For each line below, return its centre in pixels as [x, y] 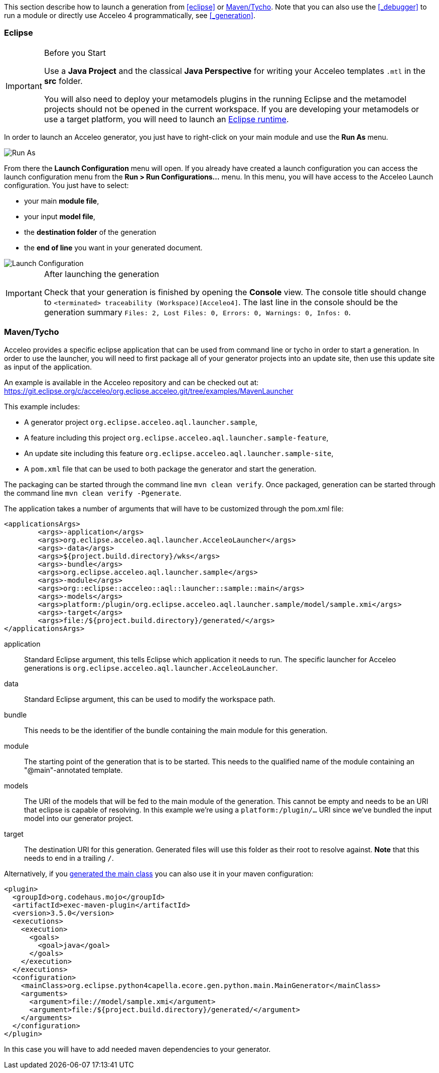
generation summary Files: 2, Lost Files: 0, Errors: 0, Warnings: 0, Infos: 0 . [197, 312]
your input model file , [60, 216]
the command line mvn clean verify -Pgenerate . [93, 493]
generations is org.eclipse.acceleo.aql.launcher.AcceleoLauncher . [151, 668]
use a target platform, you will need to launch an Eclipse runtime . [166, 119]
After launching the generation [101, 274]
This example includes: [42, 406]
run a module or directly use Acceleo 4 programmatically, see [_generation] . [130, 15]
